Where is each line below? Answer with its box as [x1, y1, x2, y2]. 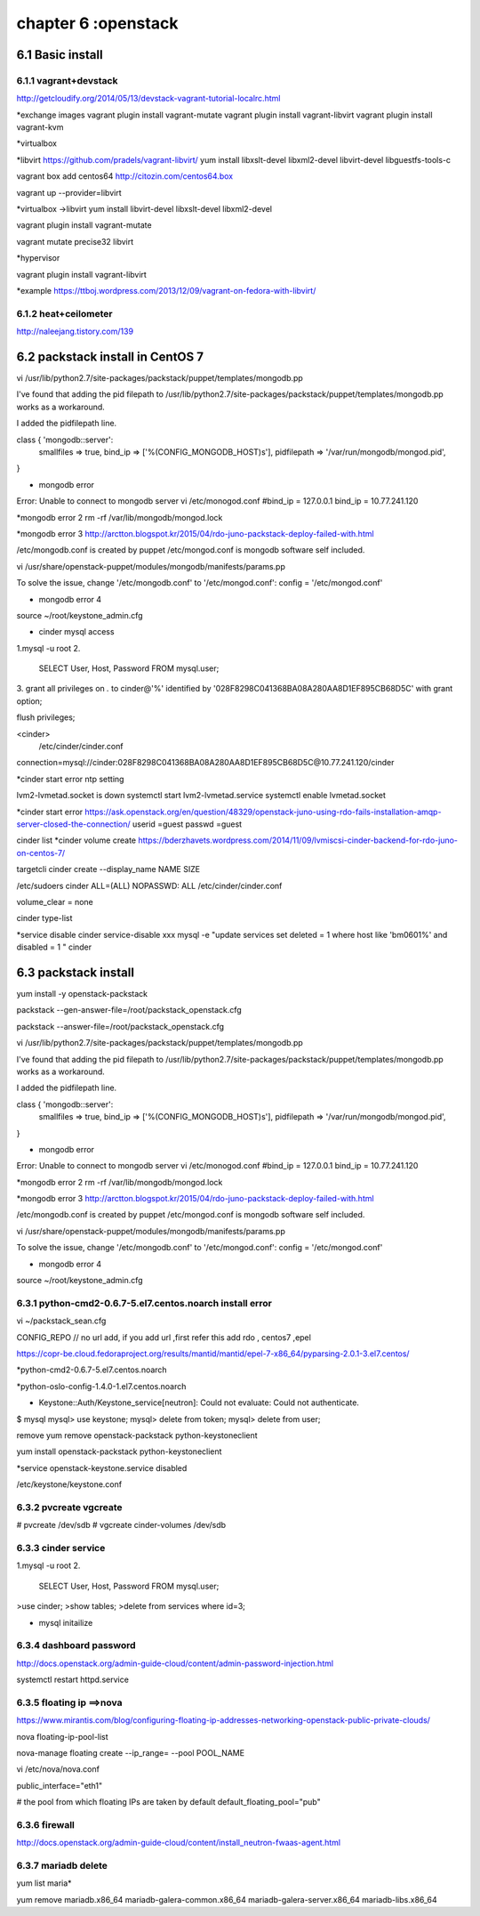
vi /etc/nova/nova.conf [16, 1764, 100, 1775]
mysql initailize [38, 1617, 93, 1628]
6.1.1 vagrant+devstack [16, 74, 118, 86]
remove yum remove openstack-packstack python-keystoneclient [16, 1429, 258, 1441]
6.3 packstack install [16, 965, 135, 980]
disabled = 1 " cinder [16, 942, 92, 952]
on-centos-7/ [16, 847, 66, 858]
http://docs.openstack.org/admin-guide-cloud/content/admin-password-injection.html [16, 1658, 333, 1669]
